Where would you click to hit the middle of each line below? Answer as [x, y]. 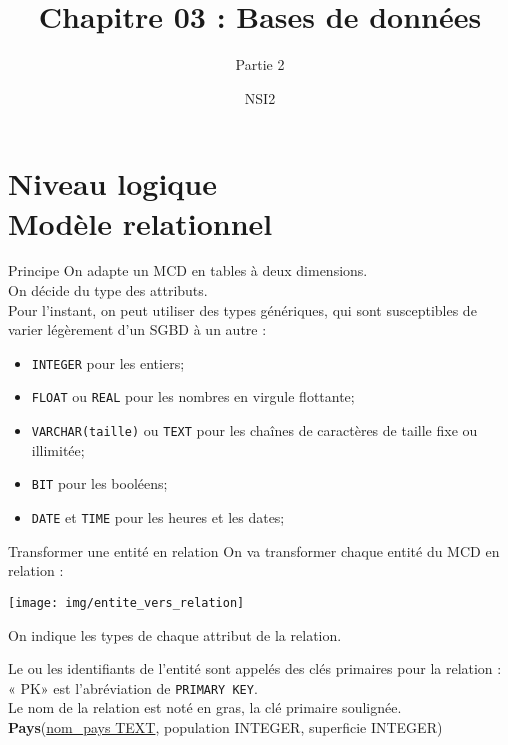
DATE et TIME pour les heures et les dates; [158, 517]
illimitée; [58, 449]
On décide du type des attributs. [108, 290]
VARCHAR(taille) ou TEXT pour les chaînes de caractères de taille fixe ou [254, 430]
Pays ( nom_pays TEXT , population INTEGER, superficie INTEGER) [225, 726]
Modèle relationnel [140, 222]
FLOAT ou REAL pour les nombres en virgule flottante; [193, 396]
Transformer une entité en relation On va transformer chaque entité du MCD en [254, 550]
